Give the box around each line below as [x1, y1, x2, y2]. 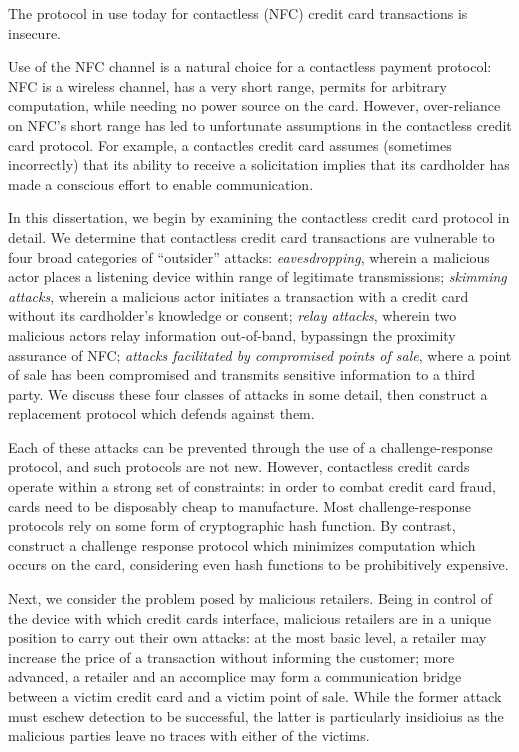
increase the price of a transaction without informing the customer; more [8, 646, 455, 667]
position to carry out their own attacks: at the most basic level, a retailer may [8, 627, 487, 648]
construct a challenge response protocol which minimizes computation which [8, 534, 476, 555]
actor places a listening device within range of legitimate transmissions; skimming [8, 266, 507, 287]
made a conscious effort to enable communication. [8, 173, 314, 194]
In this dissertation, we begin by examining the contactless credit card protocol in [8, 207, 510, 228]
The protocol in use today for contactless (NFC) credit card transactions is [8, 3, 468, 23]
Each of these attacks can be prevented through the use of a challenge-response [8, 436, 493, 457]
